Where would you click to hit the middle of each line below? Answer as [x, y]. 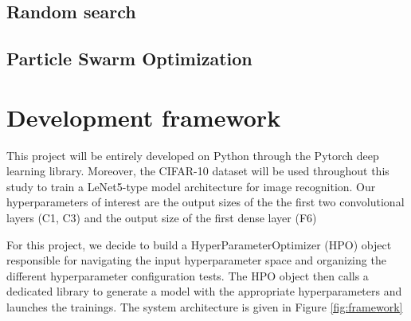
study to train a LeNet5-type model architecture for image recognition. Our [191, 186]
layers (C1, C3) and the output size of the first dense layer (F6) [162, 218]
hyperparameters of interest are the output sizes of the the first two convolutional [205, 202]
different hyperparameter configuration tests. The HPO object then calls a [188, 275]
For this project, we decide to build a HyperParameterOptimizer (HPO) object [199, 244]
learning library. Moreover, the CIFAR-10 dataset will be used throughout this [198, 171]
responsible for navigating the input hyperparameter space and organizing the [196, 260]
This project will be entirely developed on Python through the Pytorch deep [193, 155]
